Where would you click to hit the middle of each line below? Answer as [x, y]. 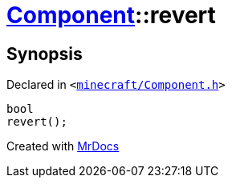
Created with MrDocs [63, 146]
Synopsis [45, 54]
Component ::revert [111, 15]
